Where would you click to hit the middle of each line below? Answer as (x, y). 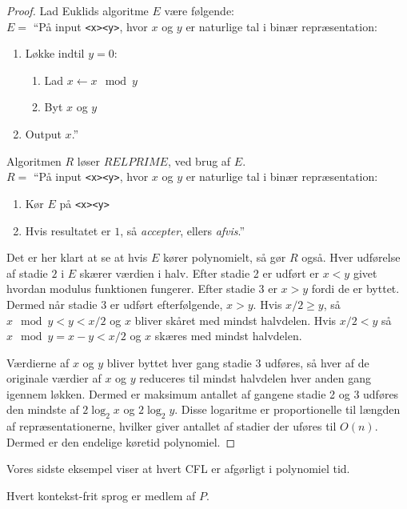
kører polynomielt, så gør (224, 257)
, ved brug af (199, 160)
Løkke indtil (55, 53)
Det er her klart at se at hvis (77, 257)
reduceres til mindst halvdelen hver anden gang (255, 378)
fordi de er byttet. (355, 289)
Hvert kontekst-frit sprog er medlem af (101, 496)
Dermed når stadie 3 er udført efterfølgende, (115, 304)
